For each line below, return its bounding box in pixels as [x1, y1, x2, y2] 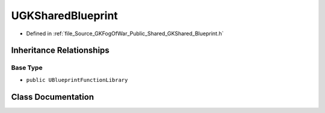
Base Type [11, 63, 43, 72]
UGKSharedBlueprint [11, 9, 119, 22]
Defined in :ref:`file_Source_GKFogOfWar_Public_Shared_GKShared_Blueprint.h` [26, 30, 224, 37]
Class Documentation [11, 91, 94, 102]
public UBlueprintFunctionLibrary [26, 77, 128, 83]
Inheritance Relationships [11, 45, 110, 56]
